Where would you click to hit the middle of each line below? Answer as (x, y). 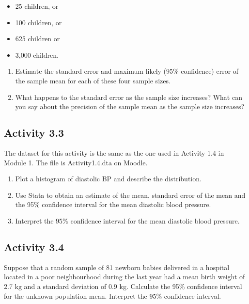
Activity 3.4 (34, 247)
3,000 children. (37, 55)
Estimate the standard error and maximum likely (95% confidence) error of (127, 71)
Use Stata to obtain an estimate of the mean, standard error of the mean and (130, 195)
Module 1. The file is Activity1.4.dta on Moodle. (76, 162)
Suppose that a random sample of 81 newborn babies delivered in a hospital (117, 267)
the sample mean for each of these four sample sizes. (93, 80)
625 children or (38, 39)
